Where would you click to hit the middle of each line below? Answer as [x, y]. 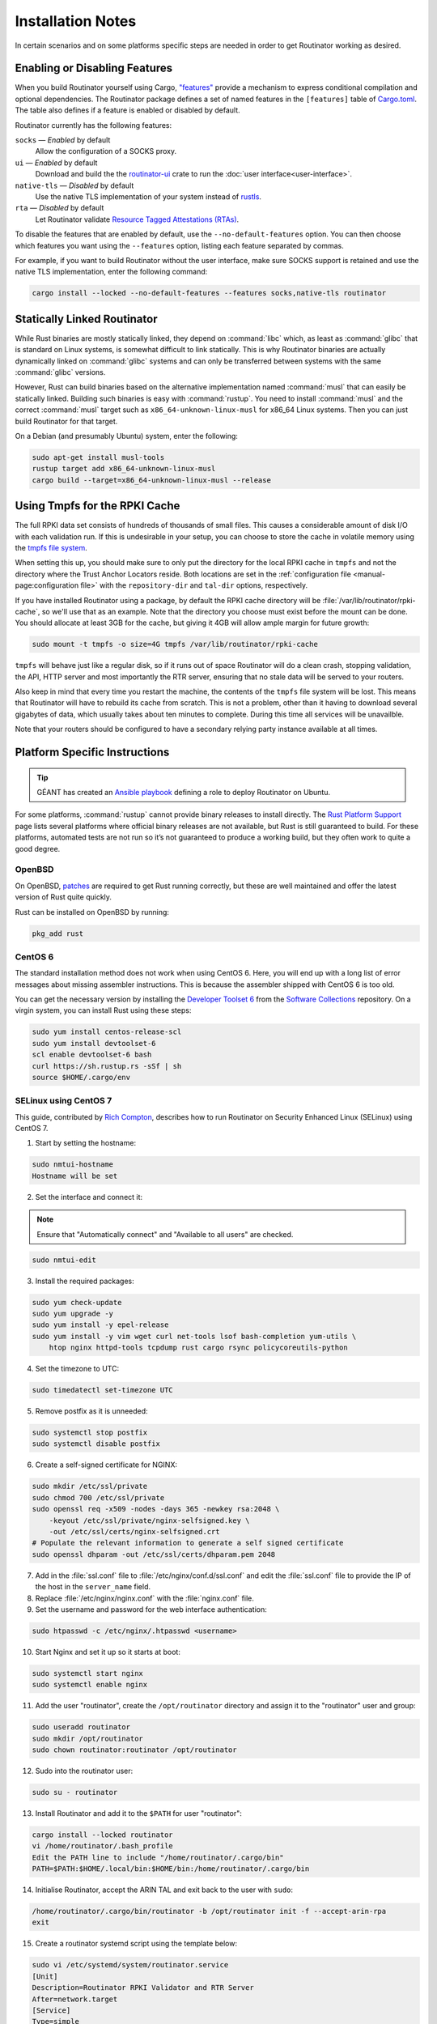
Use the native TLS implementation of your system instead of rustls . [148, 196]
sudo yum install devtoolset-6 [94, 1043]
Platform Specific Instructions [92, 753]
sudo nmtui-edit [64, 1260]
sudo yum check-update [77, 1302]
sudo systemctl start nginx [87, 1673]
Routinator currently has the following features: [93, 125]
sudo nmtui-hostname [72, 1165]
